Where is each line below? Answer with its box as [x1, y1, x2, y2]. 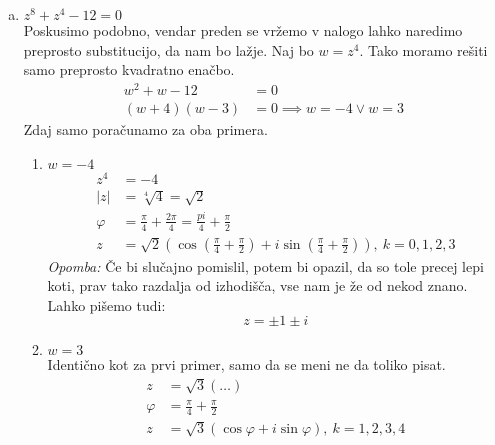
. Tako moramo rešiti [359, 39, 488, 60]
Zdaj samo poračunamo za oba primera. [23, 118, 268, 139]
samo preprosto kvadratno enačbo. [23, 59, 235, 80]
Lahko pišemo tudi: [47, 294, 166, 315]
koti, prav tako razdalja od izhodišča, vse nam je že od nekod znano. [47, 275, 468, 296]
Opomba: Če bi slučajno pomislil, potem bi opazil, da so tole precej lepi [47, 255, 484, 276]
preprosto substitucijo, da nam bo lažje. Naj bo [23, 39, 314, 60]
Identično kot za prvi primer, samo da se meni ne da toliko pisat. [47, 354, 446, 375]
